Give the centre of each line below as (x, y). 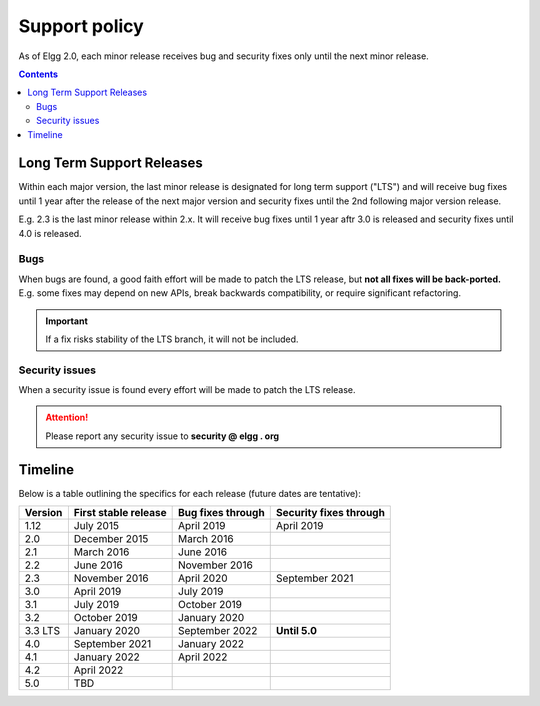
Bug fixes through (221, 513)
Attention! (67, 417)
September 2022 (218, 631)
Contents (38, 74)
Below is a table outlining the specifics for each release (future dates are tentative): (190, 493)
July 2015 (96, 526)
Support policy (81, 26)
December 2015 (111, 539)
